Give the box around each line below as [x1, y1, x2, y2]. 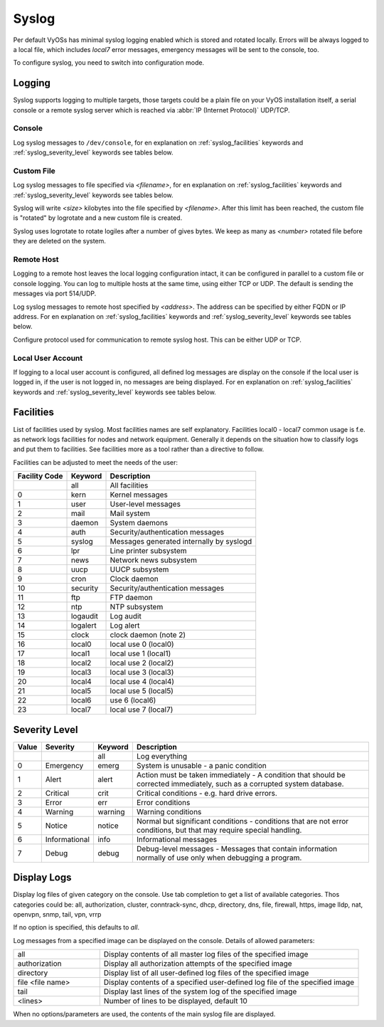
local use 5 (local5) [110, 686, 174, 696]
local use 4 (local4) [110, 677, 174, 687]
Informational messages [136, 834, 217, 844]
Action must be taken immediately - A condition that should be [136, 769, 346, 779]
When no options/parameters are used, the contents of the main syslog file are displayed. [13, 1010, 276, 1018]
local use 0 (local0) [110, 639, 174, 649]
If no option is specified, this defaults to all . [13, 923, 140, 932]
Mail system [110, 509, 151, 519]
